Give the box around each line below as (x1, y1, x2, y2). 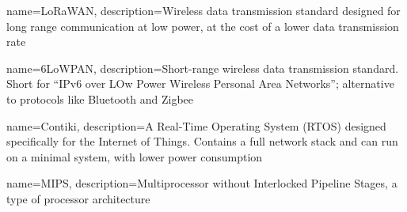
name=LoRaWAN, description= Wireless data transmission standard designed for (6, 2, 401, 18)
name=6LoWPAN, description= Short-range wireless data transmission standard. (6, 59, 399, 76)
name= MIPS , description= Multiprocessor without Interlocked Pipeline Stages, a (6, 175, 397, 191)
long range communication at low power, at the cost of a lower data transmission (6, 17, 399, 34)
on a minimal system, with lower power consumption (6, 148, 263, 165)
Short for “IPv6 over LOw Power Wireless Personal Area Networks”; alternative (6, 75, 394, 92)
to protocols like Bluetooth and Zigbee (6, 90, 193, 107)
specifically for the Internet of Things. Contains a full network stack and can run (6, 133, 398, 150)
